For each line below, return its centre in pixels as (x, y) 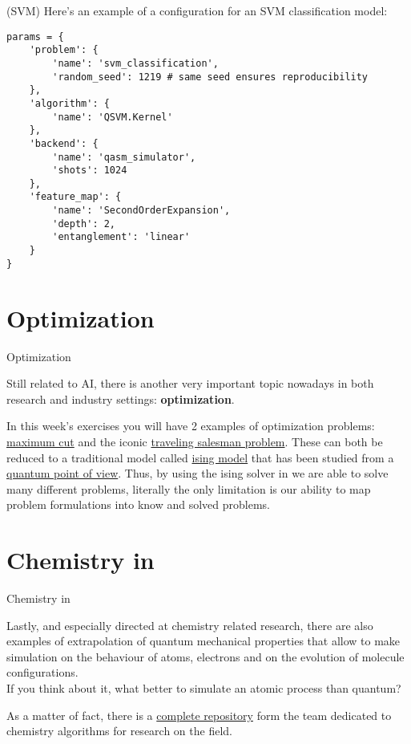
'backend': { (64, 143)
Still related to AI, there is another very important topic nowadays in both (190, 383)
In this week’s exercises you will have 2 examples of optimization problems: (191, 426)
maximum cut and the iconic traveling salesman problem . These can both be (195, 441)
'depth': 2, (84, 224)
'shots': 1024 (90, 171)
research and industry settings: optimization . (121, 398)
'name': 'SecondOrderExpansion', (141, 211)
